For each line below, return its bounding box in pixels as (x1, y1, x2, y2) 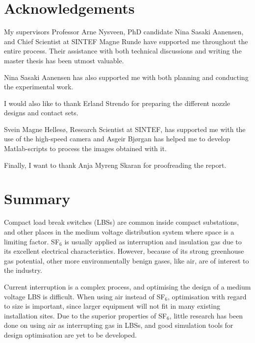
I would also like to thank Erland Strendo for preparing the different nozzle (4, 98, 230, 108)
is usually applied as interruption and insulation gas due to (64, 236, 242, 246)
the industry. (4, 265, 42, 275)
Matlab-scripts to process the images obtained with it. (4, 143, 167, 154)
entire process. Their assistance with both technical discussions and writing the (4, 46, 242, 56)
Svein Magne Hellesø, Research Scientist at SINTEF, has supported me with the (4, 124, 246, 134)
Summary (4, 188, 71, 209)
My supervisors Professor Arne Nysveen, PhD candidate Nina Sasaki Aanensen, (4, 26, 244, 37)
